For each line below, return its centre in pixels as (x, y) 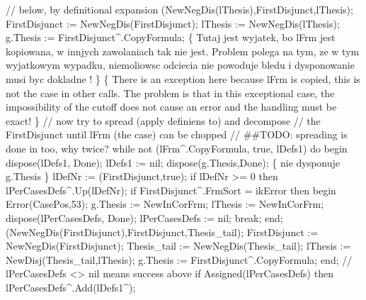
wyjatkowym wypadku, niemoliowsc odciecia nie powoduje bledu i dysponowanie (180, 65)
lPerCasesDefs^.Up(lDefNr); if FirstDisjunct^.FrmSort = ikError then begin (171, 190)
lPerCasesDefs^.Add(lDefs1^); (71, 287)
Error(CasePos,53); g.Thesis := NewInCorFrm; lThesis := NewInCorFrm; (165, 204)
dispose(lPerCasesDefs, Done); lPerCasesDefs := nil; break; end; (144, 217)
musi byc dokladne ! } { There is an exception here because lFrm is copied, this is (183, 78)
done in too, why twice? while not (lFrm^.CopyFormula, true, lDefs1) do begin (177, 148)
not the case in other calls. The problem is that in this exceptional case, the (170, 93)
